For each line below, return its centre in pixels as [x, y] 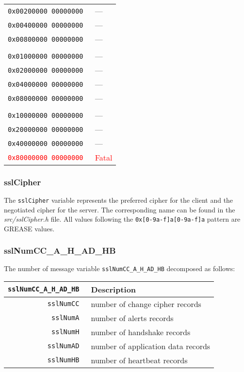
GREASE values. [29, 229]
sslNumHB [63, 360]
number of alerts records [132, 318]
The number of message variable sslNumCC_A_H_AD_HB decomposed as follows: [120, 268]
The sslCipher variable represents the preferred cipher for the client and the [119, 200]
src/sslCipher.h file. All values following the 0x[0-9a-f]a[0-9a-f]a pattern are [122, 219]
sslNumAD [63, 346]
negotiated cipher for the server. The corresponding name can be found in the [120, 209]
